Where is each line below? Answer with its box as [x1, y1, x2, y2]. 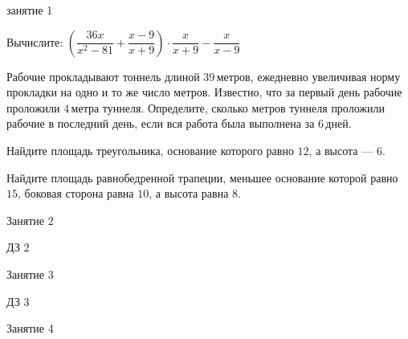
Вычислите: [6, 33, 63, 50]
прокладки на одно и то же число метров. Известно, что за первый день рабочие [6, 84, 402, 100]
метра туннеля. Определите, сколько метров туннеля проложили [71, 99, 385, 116]
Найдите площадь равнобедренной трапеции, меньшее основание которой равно [6, 169, 398, 186]
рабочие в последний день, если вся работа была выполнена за [6, 115, 315, 132]
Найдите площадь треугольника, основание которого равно [6, 141, 294, 158]
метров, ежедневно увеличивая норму [216, 67, 401, 84]
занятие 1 [6, 2, 53, 18]
